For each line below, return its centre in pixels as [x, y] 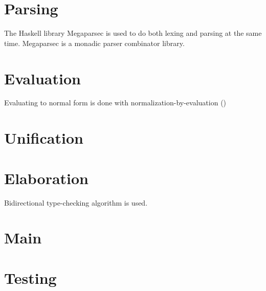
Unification [44, 138]
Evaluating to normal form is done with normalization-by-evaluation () [115, 103]
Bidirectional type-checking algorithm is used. [76, 202]
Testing [30, 277]
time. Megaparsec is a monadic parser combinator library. [94, 43]
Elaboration [47, 178]
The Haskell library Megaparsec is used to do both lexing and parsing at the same [133, 33]
